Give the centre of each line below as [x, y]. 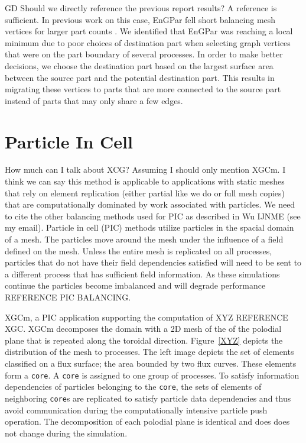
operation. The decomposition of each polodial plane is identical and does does [147, 421]
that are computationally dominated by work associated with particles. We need [150, 204]
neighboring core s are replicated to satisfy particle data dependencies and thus [148, 398]
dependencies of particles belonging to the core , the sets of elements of [133, 387]
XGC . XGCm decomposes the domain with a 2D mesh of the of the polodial [143, 329]
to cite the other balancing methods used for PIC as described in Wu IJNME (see [153, 216]
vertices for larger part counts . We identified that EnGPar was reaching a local [149, 31]
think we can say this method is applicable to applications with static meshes [145, 181]
